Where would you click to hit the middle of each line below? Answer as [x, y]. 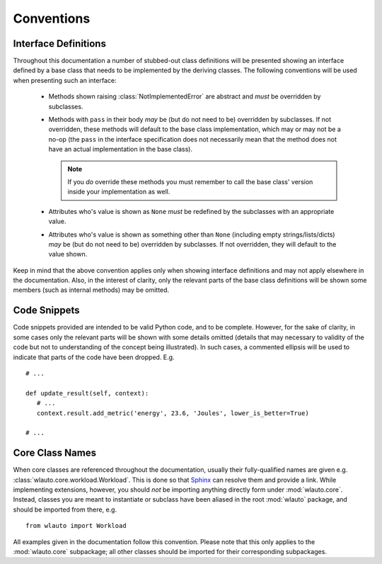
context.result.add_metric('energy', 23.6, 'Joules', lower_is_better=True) [173, 413]
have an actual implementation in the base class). [120, 150]
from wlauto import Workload [76, 526]
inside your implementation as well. [119, 192]
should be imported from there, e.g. [65, 509]
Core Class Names [55, 453]
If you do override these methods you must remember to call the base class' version [190, 181]
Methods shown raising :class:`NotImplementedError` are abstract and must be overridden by [185, 96]
